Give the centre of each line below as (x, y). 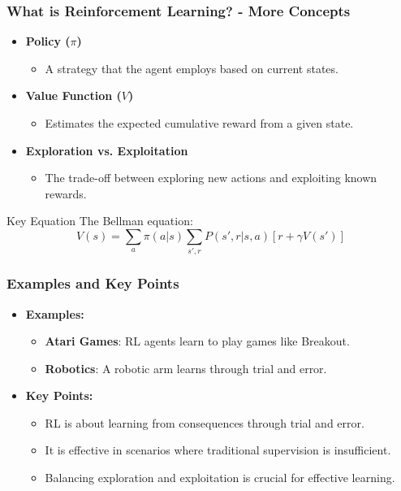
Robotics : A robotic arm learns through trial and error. (186, 368)
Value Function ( (73, 96)
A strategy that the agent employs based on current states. (192, 68)
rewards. (66, 193)
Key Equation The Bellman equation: (100, 221)
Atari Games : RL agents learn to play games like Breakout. (197, 341)
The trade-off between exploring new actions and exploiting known (211, 178)
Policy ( (48, 41)
